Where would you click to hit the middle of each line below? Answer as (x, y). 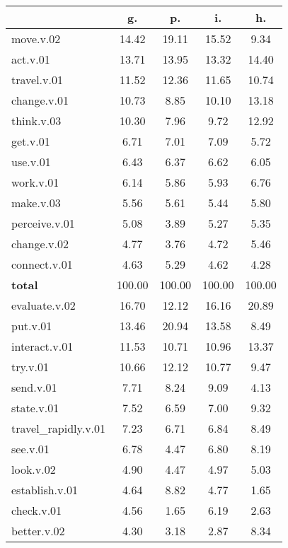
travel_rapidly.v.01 (59, 428)
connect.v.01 (42, 264)
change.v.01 (40, 100)
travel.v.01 (37, 80)
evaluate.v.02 (44, 305)
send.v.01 (34, 387)
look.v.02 (34, 469)
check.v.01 (37, 510)
